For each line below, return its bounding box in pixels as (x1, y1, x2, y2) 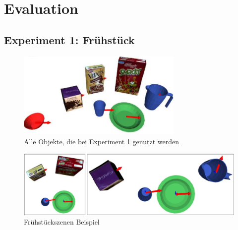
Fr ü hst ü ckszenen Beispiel (24, 217, 100, 227)
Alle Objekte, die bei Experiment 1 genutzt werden (24, 136, 179, 146)
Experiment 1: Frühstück (4, 32, 135, 47)
